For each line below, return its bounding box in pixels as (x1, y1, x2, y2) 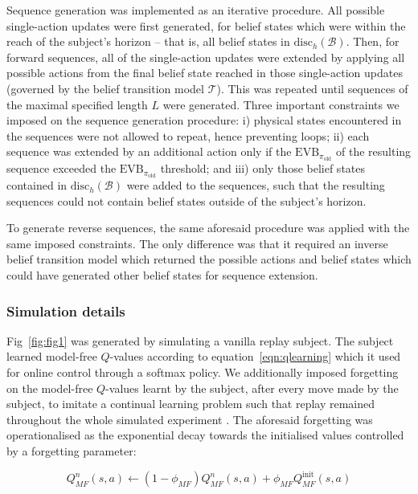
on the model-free (6, 379, 93, 396)
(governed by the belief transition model (6, 80, 204, 96)
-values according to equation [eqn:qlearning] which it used (109, 348, 401, 365)
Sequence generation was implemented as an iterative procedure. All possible (6, 2, 385, 18)
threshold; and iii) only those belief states (160, 160, 366, 177)
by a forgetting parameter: (6, 443, 137, 459)
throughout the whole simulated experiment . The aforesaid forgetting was (6, 410, 373, 427)
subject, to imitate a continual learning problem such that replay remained (6, 395, 375, 412)
